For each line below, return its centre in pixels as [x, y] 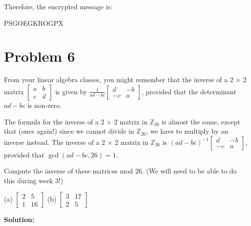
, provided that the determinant [189, 91]
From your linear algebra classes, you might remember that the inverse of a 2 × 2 [125, 79]
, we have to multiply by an [187, 131]
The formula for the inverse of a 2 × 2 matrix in [76, 121]
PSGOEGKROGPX [34, 23]
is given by [71, 91]
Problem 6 [40, 56]
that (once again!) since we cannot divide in [69, 131]
